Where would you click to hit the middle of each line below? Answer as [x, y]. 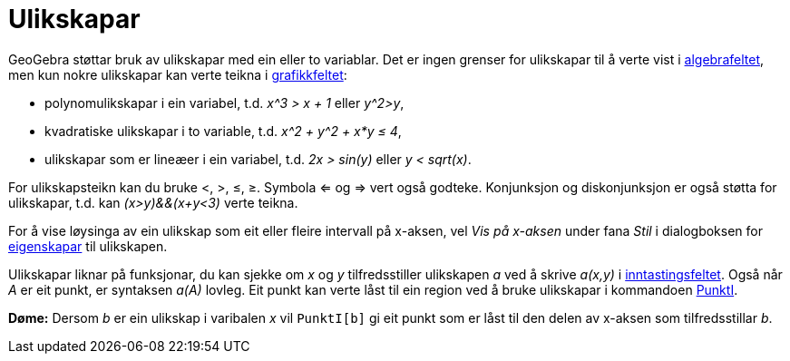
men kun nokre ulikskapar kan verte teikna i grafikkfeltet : [178, 74]
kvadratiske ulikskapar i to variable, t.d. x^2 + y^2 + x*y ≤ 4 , [223, 131]
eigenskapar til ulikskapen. [88, 246]
